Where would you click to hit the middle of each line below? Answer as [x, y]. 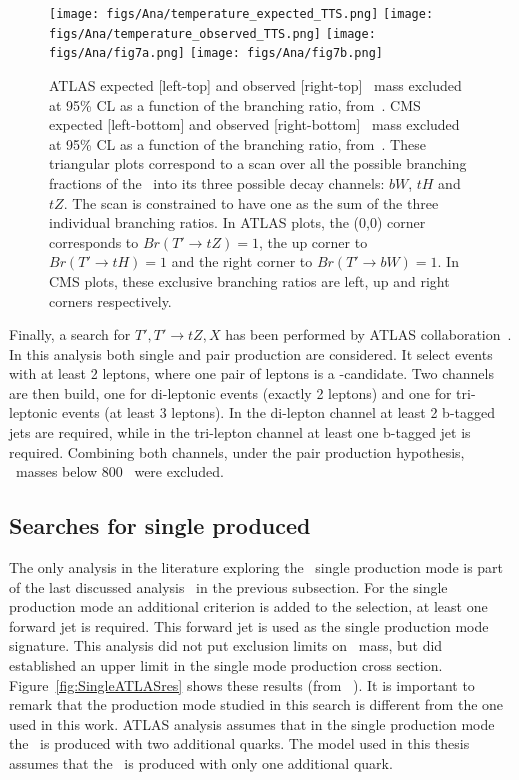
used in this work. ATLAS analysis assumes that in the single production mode [252, 723]
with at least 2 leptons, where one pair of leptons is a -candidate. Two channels [251, 373]
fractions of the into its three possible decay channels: [217, 182]
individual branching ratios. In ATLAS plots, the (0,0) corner [237, 222]
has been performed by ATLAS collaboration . [368, 334]
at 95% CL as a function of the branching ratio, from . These [237, 143]
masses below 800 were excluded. [119, 471]
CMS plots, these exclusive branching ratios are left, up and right [249, 280]
